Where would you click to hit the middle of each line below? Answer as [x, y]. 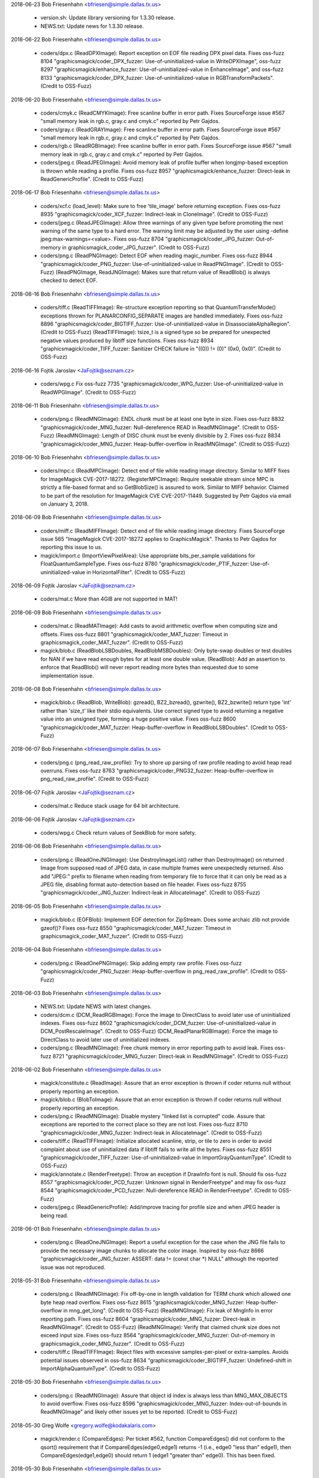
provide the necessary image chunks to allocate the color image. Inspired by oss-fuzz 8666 [152, 1250]
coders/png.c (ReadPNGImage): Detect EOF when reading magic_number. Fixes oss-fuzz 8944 [157, 256]
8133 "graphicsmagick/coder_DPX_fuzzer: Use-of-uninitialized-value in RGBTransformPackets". [157, 77]
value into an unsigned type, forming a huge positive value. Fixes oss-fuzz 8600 [138, 719]
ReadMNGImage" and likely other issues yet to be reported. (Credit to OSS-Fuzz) [139, 1412]
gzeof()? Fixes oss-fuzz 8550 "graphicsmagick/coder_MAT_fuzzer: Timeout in [136, 928]
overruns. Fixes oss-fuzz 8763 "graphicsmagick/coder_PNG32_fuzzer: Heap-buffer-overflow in [157, 771]
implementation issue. [67, 675]
